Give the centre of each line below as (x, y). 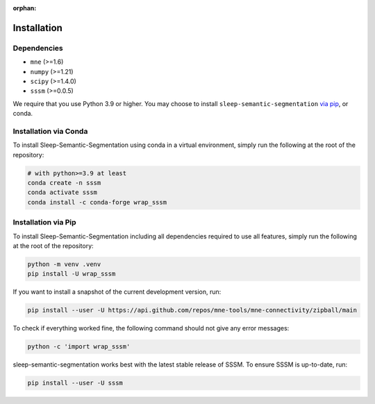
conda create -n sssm (64, 183)
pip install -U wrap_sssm (72, 274)
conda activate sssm (62, 193)
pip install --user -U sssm (75, 383)
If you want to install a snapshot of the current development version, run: (117, 292)
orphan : (25, 8)
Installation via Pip (44, 222)
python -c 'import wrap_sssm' (79, 347)
